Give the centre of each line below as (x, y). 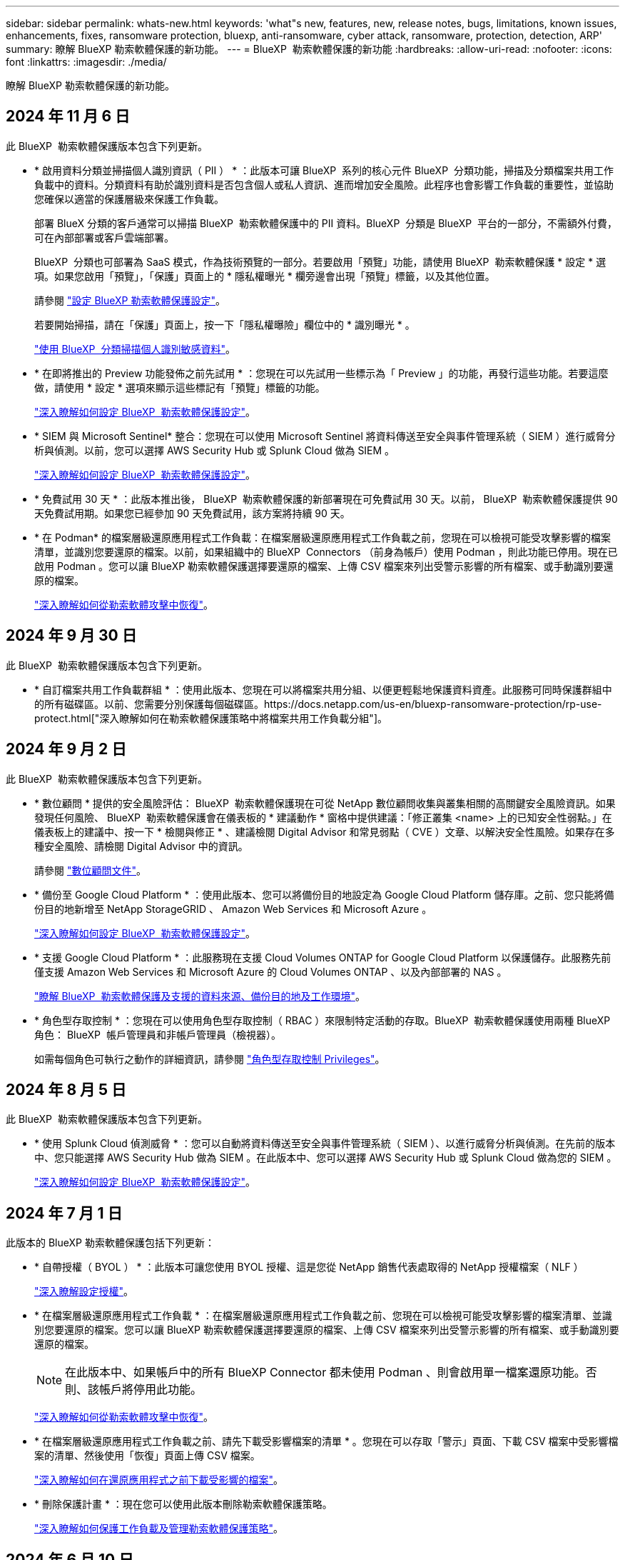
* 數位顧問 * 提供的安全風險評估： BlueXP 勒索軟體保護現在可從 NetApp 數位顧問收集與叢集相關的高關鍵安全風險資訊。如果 (325, 803)
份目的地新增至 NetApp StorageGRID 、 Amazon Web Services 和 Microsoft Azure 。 (233, 909)
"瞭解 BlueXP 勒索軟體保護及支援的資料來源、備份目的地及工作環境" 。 (200, 996)
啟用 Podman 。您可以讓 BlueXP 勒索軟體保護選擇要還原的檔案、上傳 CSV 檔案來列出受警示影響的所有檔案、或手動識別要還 (324, 566)
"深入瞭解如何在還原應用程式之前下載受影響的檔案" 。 (159, 1480)
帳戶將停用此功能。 (151, 1390)
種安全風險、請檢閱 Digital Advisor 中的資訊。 (141, 846)
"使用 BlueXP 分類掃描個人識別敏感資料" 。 (135, 349)
